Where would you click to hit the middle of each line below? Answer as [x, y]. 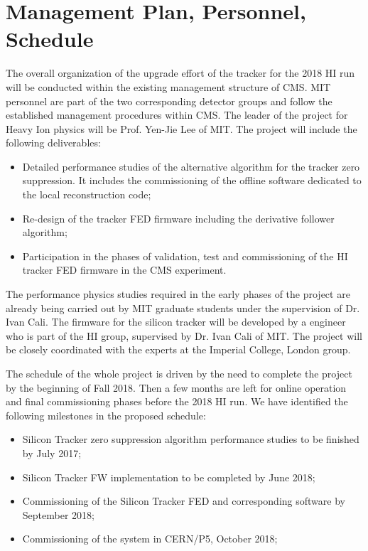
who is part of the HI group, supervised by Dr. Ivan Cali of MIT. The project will [184, 335]
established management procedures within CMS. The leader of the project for [177, 115]
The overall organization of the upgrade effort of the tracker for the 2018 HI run [180, 73]
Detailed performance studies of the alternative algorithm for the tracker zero [191, 166]
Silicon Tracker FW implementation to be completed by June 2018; [169, 477]
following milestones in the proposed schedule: [106, 415]
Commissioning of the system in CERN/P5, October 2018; [150, 539]
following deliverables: [53, 143]
